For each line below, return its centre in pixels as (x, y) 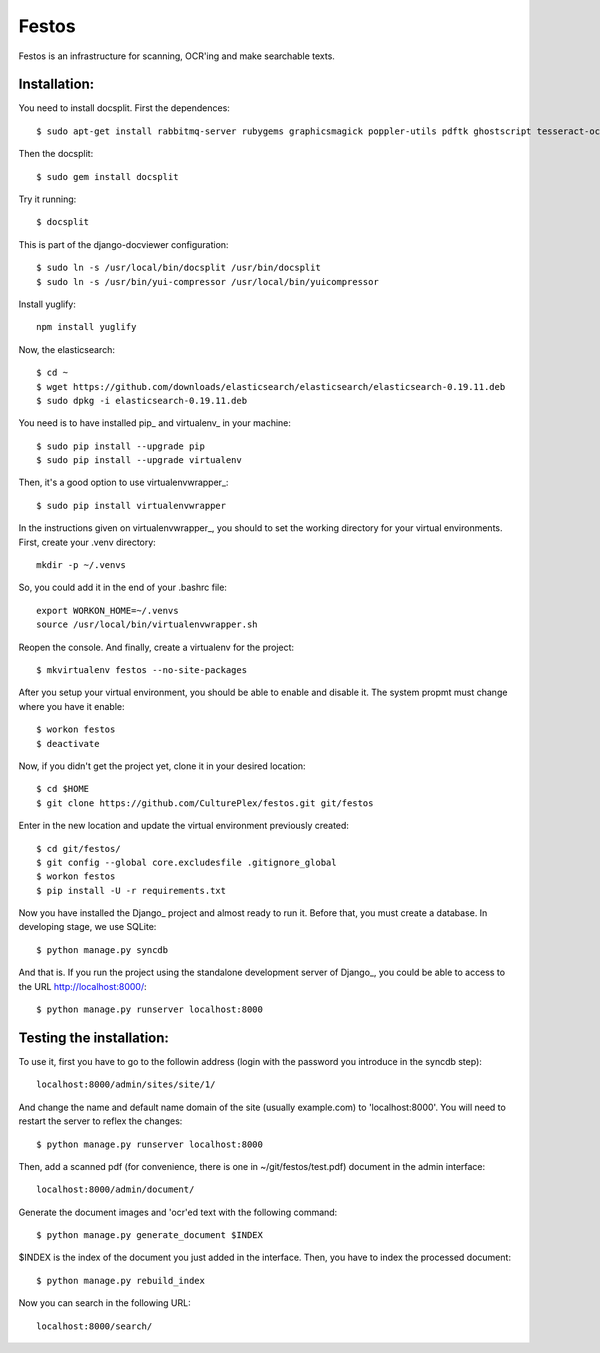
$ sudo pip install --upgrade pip (120, 446)
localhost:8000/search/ (94, 1326)
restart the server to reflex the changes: (100, 1121)
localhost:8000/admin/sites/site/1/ (126, 1084)
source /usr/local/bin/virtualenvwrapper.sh (147, 624)
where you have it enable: (71, 706)
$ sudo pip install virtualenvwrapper (131, 505)
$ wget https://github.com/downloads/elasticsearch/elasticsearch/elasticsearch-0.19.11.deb (271, 386)
